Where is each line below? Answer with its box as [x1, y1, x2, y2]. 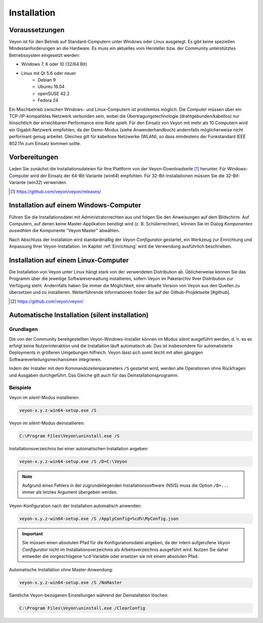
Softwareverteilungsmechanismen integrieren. [9, 356, 102, 362]
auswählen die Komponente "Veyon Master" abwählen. [9, 228, 120, 234]
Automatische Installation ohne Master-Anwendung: [9, 567, 113, 573]
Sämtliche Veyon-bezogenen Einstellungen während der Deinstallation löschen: [9, 592, 169, 598]
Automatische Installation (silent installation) [9, 311, 149, 319]
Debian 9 [38, 77, 56, 83]
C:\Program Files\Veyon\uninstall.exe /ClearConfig [19, 605, 146, 611]
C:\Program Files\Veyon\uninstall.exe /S [19, 433, 120, 439]
